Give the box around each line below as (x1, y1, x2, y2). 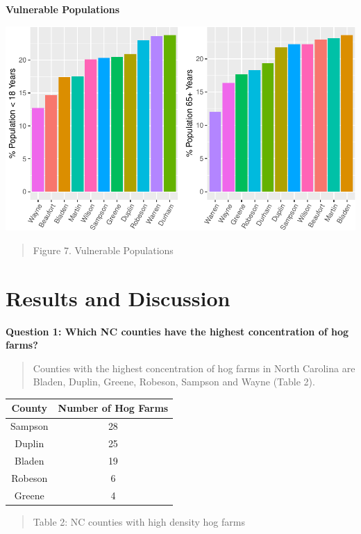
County (11, 401, 47, 415)
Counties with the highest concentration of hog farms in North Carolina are (33, 360, 355, 375)
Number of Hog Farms (58, 401, 169, 415)
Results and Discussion (6, 283, 230, 312)
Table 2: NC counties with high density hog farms (33, 514, 245, 528)
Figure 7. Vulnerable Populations (33, 242, 174, 257)
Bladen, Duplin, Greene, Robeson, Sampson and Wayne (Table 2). (33, 374, 315, 389)
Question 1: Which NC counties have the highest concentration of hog (6, 324, 349, 338)
